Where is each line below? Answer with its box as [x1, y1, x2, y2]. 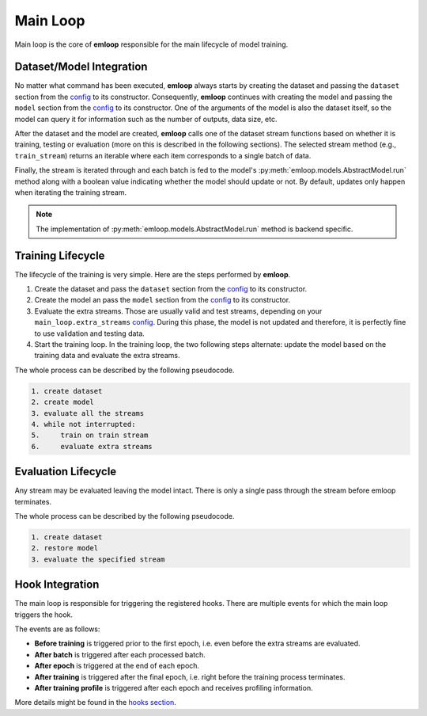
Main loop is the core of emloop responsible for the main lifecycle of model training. [14, 40, 289, 49]
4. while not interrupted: [31, 420, 136, 428]
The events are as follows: [14, 624, 100, 634]
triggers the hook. [14, 610, 74, 619]
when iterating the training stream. [14, 187, 127, 197]
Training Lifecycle [14, 249, 105, 262]
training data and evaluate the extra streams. [34, 351, 180, 360]
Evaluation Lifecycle [14, 465, 117, 478]
